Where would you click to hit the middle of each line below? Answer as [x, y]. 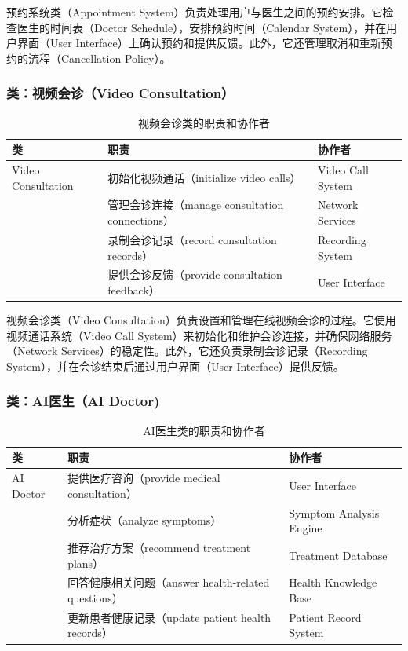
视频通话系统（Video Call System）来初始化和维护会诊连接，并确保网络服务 [199, 335]
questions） [95, 597]
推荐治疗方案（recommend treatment [159, 547]
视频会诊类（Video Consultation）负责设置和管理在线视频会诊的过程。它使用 [201, 320]
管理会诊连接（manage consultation [196, 205]
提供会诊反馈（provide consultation [195, 274]
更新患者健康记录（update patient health [169, 617]
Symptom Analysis [334, 512]
